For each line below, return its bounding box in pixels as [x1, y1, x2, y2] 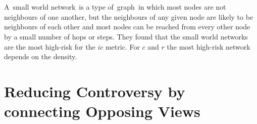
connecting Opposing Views [4, 101, 200, 121]
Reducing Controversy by [4, 80, 185, 101]
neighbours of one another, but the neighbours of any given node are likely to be [4, 11, 253, 22]
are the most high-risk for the [4, 41, 95, 52]
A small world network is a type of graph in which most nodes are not [4, 2, 226, 12]
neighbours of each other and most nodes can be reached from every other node [4, 21, 250, 32]
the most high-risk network [167, 41, 250, 52]
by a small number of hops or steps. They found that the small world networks [4, 31, 248, 42]
